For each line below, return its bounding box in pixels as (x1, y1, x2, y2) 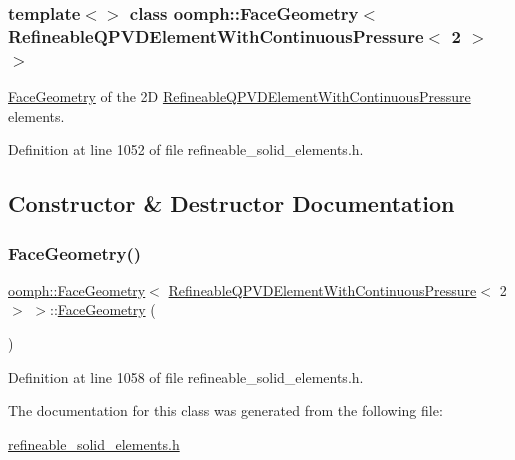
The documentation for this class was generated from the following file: (8, 400, 443, 421)
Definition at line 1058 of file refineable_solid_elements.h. (8, 366, 364, 387)
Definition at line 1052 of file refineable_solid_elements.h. (8, 139, 364, 160)
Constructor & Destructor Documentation (8, 188, 455, 219)
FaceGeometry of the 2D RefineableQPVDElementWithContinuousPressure (8, 86, 471, 107)
